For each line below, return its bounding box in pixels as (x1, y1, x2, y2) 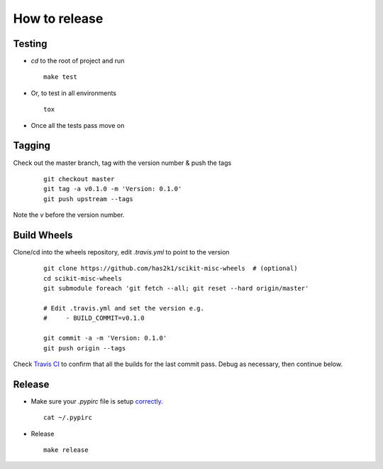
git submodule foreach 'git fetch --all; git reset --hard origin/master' (43, 284, 309, 293)
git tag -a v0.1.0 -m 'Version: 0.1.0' (43, 185, 182, 193)
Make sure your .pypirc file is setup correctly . (30, 397, 163, 405)
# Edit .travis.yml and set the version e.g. (43, 304, 205, 312)
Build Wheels (13, 229, 73, 241)
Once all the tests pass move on (30, 121, 125, 129)
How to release (13, 11, 104, 26)
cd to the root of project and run (30, 57, 125, 65)
